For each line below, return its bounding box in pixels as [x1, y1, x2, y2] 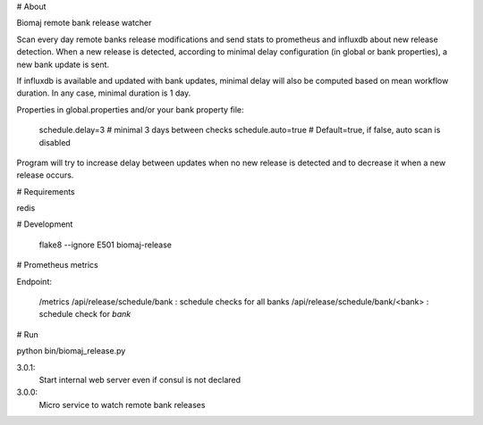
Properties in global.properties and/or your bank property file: [16, 104, 245, 115]
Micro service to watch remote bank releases [38, 399, 206, 410]
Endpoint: [16, 276, 53, 287]
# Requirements [16, 186, 75, 196]
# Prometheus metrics [16, 260, 98, 271]
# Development [16, 219, 73, 229]
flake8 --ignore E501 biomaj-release [38, 239, 173, 250]
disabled [38, 137, 71, 147]
